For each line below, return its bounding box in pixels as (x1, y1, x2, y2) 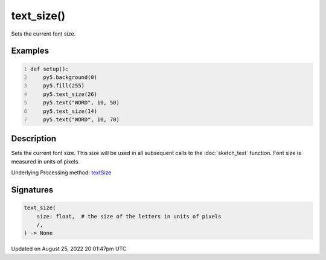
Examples (11, 46, 50, 56)
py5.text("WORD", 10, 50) (43, 100, 120, 106)
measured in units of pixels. (11, 157, 80, 165)
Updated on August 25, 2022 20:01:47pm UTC (11, 245, 127, 253)
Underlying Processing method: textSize (11, 169, 112, 176)
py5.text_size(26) (43, 90, 98, 98)
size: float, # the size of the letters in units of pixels (36, 213, 222, 220)
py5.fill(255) (43, 82, 85, 89)
